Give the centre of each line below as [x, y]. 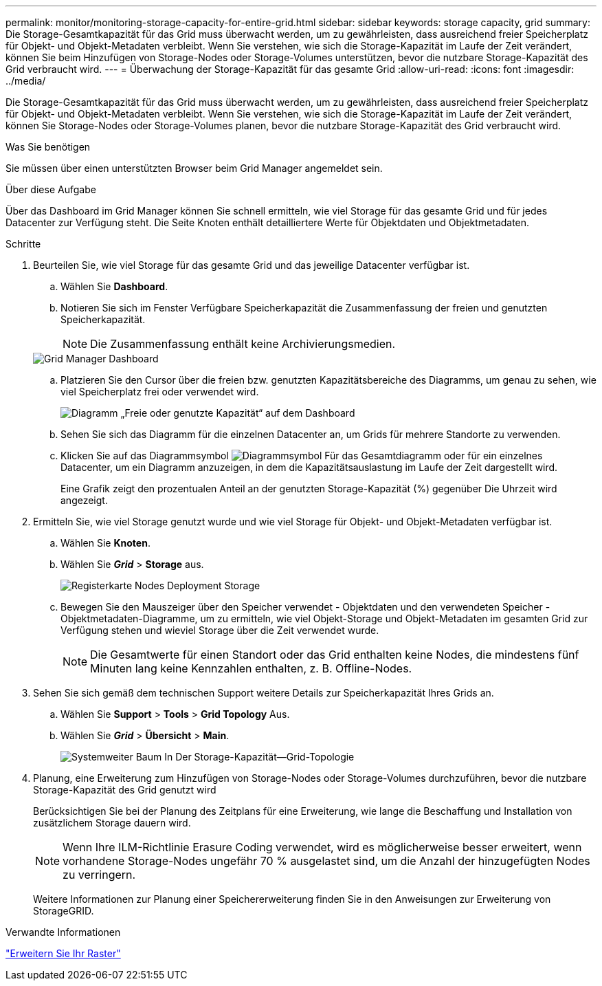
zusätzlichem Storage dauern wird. [112, 823]
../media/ [26, 81]
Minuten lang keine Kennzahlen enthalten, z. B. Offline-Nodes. [251, 668]
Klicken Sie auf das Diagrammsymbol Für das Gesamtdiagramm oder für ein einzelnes [302, 456]
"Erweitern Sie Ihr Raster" [63, 953]
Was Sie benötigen [48, 147]
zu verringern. [99, 875]
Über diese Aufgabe [51, 189]
